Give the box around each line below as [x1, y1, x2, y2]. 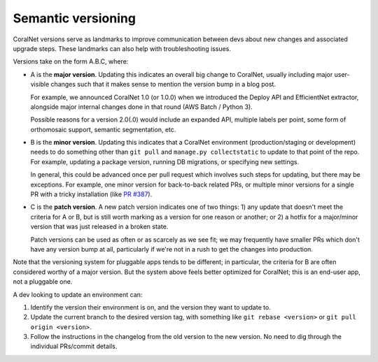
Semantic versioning [13, 10, 136, 26]
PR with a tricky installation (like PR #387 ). [30, 190, 153, 198]
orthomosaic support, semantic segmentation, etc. [30, 125, 176, 133]
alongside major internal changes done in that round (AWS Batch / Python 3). [30, 102, 253, 111]
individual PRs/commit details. [30, 342, 118, 351]
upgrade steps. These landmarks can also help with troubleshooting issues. [13, 44, 231, 52]
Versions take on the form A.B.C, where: [13, 57, 129, 66]
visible [30, 80, 50, 89]
